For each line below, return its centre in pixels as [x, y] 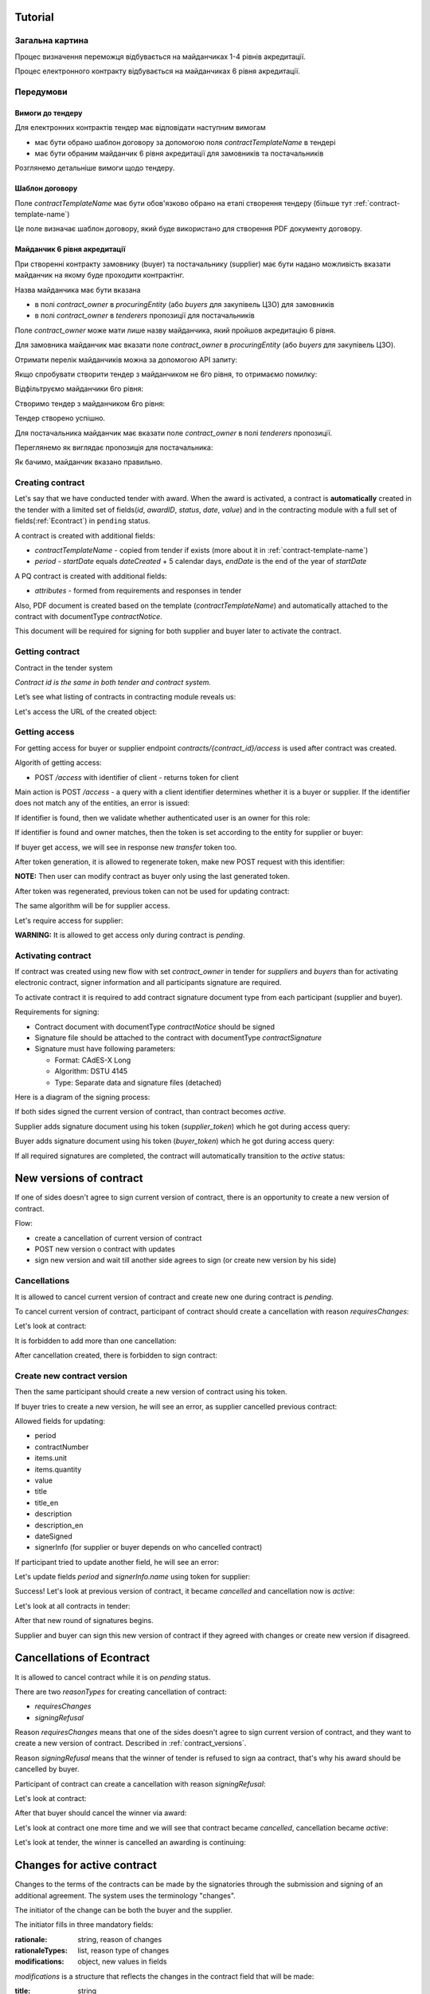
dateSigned [54, 1536]
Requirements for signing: [57, 1012]
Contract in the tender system [64, 668]
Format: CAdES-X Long [93, 1060]
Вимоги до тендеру [49, 112]
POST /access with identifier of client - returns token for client [137, 777]
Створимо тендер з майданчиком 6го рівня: [90, 404]
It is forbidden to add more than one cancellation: [96, 1341]
